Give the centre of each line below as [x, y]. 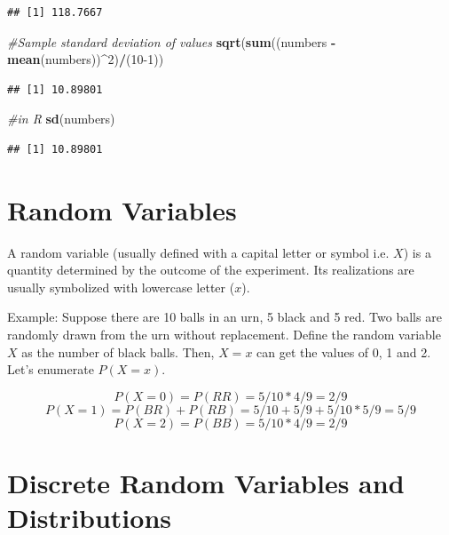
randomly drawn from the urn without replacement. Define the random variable [224, 335]
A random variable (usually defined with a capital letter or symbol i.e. [198, 252]
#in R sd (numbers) [61, 119]
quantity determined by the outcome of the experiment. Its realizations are [211, 270]
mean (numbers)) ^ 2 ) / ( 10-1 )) [86, 59]
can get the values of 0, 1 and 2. [344, 351]
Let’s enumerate [51, 369]
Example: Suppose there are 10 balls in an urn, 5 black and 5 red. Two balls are [224, 317]
